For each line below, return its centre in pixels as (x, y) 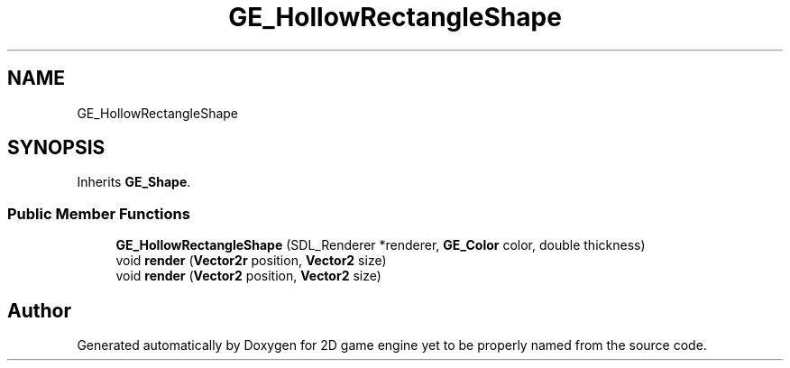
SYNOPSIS (56, 148)
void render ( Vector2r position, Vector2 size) (251, 261)
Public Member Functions (99, 213)
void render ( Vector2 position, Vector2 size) (248, 276)
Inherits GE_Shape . (134, 182)
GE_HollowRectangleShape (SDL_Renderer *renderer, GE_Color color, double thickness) (381, 245)
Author (39, 310)
